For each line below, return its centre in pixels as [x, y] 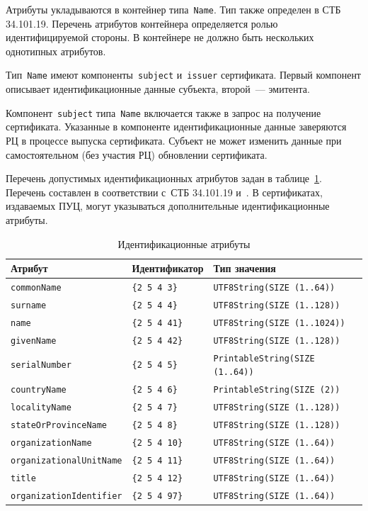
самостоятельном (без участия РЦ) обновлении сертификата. [137, 154]
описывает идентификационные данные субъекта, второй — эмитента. [158, 89]
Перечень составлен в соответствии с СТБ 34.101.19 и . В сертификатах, [164, 192]
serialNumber [41, 365]
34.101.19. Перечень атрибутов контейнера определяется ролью [142, 23]
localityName [41, 408]
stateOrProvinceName [59, 425]
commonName [36, 287]
